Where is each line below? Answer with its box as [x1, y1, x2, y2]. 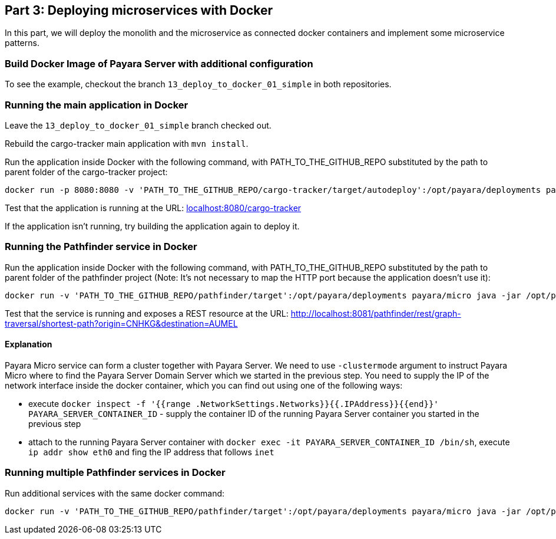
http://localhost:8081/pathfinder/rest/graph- [290, 308, 461, 318]
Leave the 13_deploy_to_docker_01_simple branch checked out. [5, 120, 272, 130]
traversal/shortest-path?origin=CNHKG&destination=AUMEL [5, 318, 238, 328]
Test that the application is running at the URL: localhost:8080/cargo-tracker [5, 202, 302, 213]
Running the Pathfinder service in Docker [5, 241, 197, 253]
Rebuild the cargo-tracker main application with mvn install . [5, 138, 249, 149]
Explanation [5, 339, 52, 350]
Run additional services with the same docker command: [5, 488, 225, 498]
